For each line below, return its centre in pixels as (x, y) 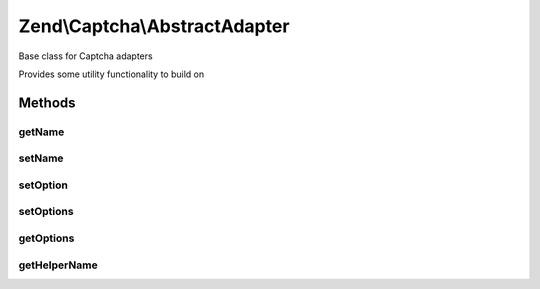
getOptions (46, 238)
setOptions (46, 212)
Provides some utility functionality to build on (111, 74)
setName (41, 158)
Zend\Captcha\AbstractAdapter (154, 26)
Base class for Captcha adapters (86, 56)
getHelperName (58, 265)
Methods (47, 102)
